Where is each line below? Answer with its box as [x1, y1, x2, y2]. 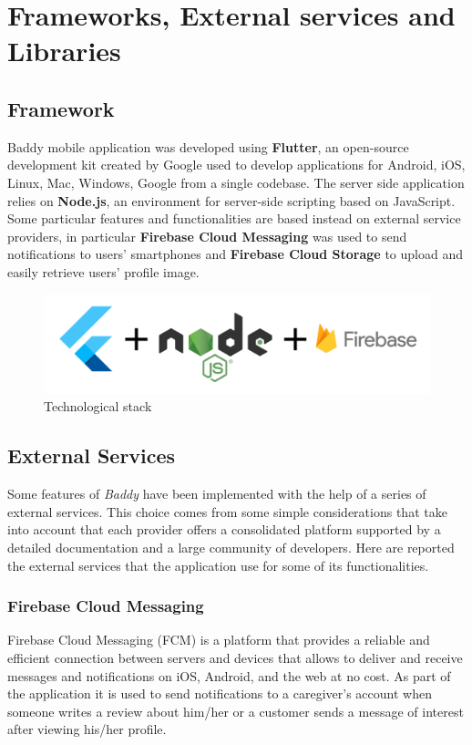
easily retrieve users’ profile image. [7, 262, 200, 281]
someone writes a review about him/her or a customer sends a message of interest [7, 701, 464, 720]
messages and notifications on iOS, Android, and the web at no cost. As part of [7, 666, 451, 685]
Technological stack [44, 397, 152, 416]
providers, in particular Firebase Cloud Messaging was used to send [7, 226, 407, 245]
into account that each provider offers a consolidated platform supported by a [7, 520, 441, 539]
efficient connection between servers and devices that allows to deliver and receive [7, 648, 463, 667]
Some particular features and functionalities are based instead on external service [7, 209, 461, 228]
